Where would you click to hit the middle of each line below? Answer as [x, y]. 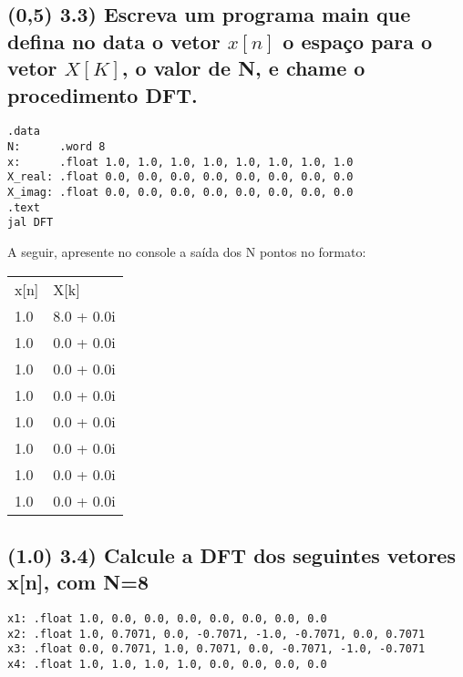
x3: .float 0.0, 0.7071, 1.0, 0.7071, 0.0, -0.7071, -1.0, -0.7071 [216, 649]
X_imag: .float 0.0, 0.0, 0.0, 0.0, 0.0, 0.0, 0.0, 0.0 [180, 192]
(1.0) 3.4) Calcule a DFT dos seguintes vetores [231, 554]
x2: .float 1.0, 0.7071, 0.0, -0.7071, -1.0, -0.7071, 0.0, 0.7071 [216, 634]
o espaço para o [358, 41]
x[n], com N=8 [78, 582]
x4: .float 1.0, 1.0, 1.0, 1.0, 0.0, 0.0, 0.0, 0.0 [167, 665]
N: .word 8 [57, 147]
